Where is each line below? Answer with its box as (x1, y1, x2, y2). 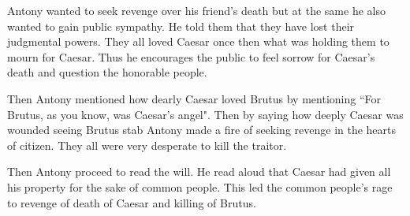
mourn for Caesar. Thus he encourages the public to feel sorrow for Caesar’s (7, 48, 375, 65)
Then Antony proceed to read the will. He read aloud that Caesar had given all (7, 163, 391, 180)
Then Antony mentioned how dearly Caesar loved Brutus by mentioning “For (7, 90, 381, 106)
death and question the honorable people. (7, 64, 207, 80)
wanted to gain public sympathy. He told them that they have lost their (7, 17, 355, 34)
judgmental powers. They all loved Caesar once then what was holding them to (7, 33, 389, 50)
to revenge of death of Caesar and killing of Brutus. (7, 194, 256, 210)
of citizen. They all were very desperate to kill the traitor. (7, 136, 287, 153)
